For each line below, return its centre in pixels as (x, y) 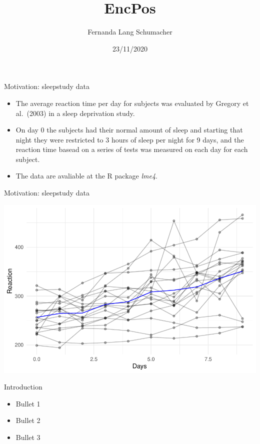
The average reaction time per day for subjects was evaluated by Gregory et (132, 103)
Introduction (23, 387)
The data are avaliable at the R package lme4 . (86, 176)
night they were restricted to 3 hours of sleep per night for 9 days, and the (130, 139)
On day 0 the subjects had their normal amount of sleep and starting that (129, 130)
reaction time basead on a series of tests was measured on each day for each (132, 149)
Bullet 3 (28, 437)
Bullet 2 (28, 420)
